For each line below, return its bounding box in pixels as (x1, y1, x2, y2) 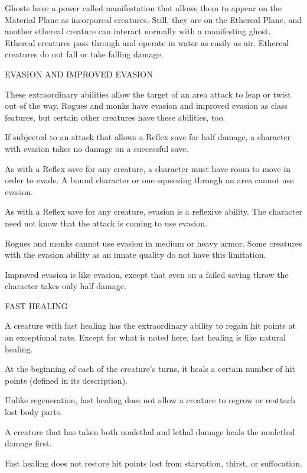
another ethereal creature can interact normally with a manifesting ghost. (5, 25, 271, 37)
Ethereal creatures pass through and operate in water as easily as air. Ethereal (5, 36, 289, 48)
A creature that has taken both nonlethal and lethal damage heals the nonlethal (5, 425, 295, 438)
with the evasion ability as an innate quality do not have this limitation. (5, 248, 266, 261)
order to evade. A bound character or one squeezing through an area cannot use (5, 174, 294, 186)
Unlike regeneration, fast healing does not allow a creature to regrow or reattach (5, 394, 295, 406)
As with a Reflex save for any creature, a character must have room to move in (5, 162, 290, 174)
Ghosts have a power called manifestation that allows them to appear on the (5, 2, 282, 14)
